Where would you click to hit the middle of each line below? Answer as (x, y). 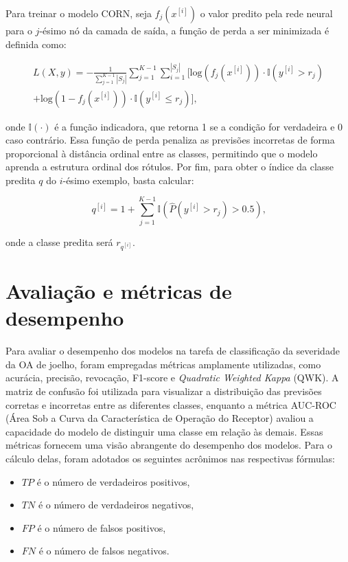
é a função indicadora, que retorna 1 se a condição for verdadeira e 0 (199, 126)
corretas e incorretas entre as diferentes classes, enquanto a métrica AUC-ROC (171, 404)
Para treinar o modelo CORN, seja (79, 13)
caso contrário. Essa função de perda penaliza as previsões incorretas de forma (170, 140)
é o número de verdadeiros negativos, (116, 505)
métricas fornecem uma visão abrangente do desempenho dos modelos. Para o (169, 445)
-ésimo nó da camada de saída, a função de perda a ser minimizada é (184, 30)
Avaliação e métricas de (119, 291)
